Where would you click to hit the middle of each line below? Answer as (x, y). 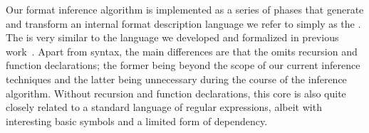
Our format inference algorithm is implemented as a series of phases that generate (185, 9)
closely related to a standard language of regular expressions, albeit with (164, 107)
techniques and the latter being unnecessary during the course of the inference (176, 79)
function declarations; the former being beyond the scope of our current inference (183, 65)
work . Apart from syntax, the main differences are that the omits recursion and (182, 51)
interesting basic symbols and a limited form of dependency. (137, 121)
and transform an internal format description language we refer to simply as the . (183, 23)
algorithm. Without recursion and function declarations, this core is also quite (176, 93)
